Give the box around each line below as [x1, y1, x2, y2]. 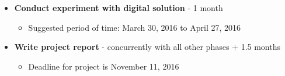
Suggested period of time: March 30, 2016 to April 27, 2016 [28, 21, 241, 33]
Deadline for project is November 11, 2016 [28, 60, 179, 72]
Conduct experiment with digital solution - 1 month [14, 2, 223, 13]
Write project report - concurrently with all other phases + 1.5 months [14, 41, 280, 53]
